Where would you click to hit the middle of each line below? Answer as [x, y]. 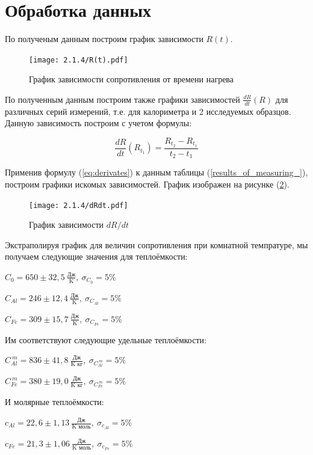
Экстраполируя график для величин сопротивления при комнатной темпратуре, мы [156, 244]
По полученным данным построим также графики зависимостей [122, 99]
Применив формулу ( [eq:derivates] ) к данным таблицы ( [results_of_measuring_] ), [156, 172]
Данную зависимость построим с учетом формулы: [98, 123]
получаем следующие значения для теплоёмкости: [96, 256]
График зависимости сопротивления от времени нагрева [131, 79]
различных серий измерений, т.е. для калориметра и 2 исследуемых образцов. [148, 111]
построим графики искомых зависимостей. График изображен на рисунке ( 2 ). [147, 184]
